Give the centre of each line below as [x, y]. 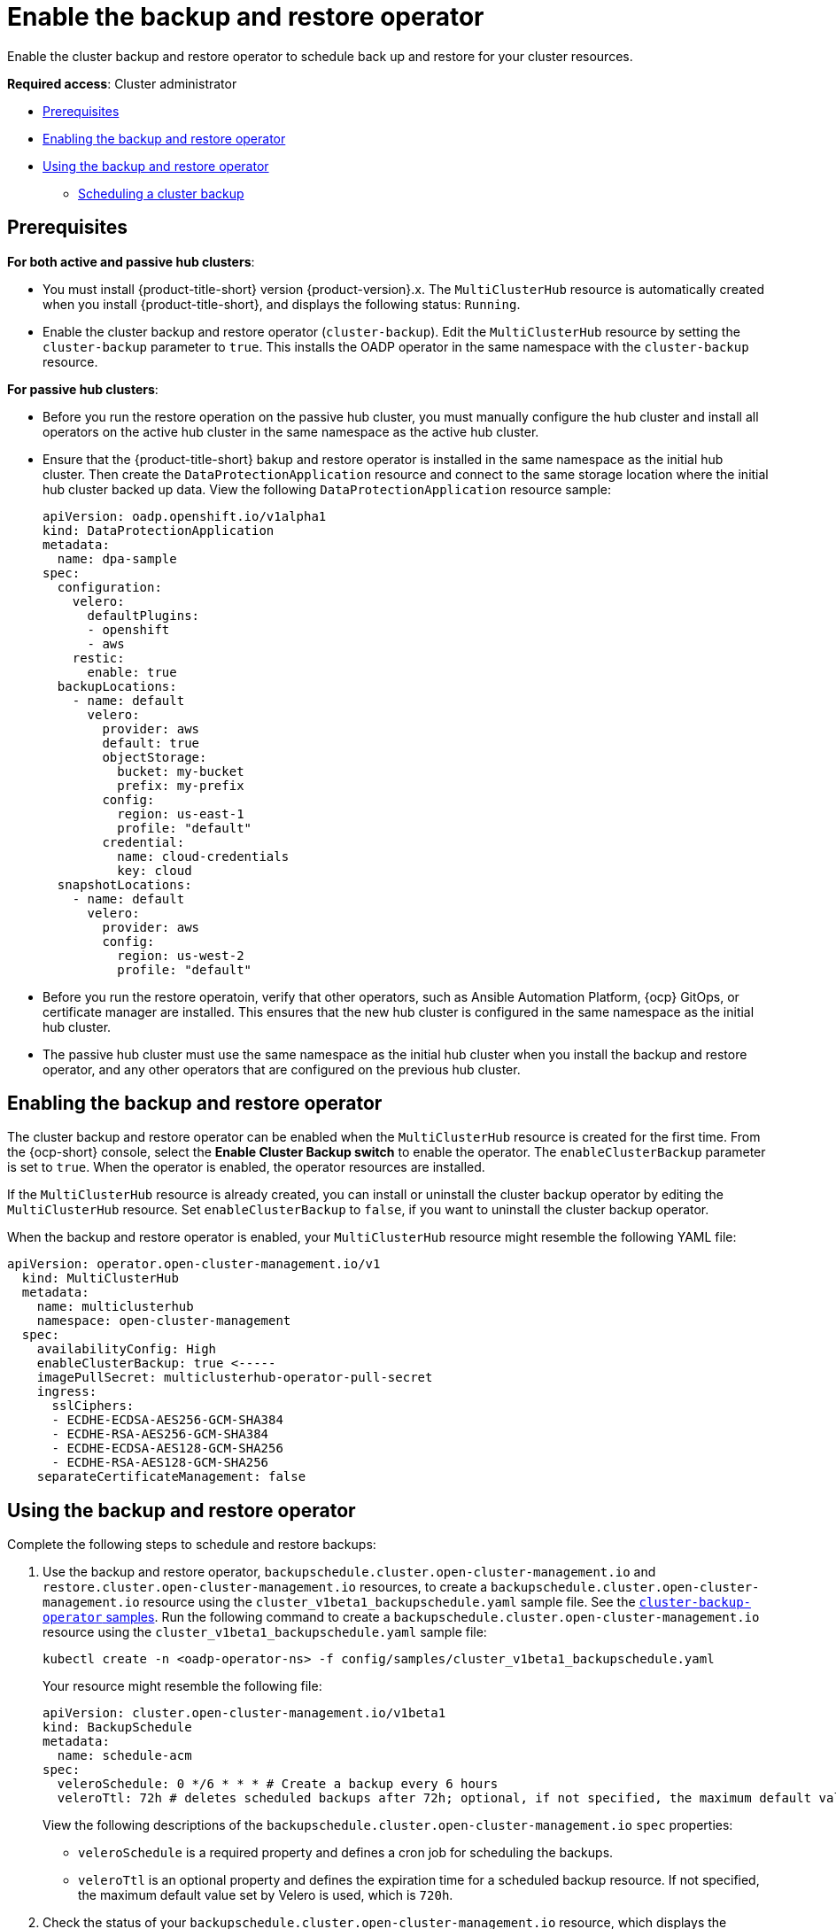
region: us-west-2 [181, 955]
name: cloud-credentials [203, 856]
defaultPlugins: [143, 615]
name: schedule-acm [124, 1756]
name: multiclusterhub [115, 1307]
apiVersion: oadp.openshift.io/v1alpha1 [185, 516]
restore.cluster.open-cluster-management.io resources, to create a [265, 1587]
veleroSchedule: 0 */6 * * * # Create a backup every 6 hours [278, 1784]
